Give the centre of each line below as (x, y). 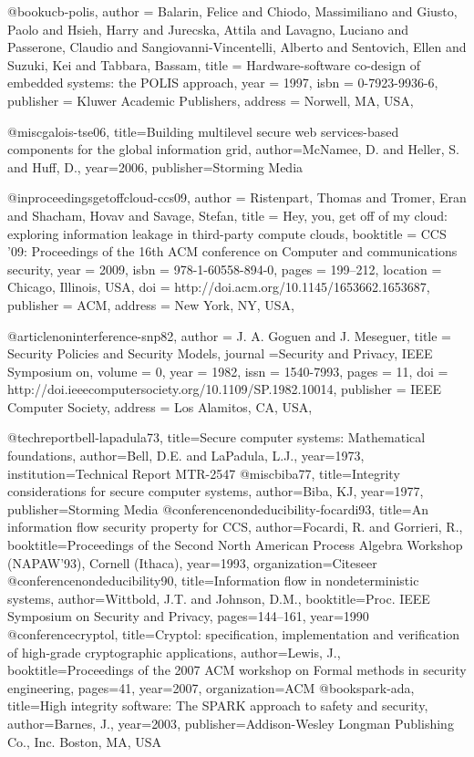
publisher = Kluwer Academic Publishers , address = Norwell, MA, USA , (211, 100)
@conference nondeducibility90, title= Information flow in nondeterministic (213, 581)
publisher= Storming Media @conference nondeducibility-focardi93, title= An (218, 508)
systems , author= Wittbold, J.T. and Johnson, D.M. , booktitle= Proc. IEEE (219, 598)
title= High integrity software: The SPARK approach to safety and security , (218, 705)
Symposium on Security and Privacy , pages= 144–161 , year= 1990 (188, 616)
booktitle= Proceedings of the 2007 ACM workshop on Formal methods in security (237, 670)
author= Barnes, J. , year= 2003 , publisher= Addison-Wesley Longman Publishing (231, 723)
